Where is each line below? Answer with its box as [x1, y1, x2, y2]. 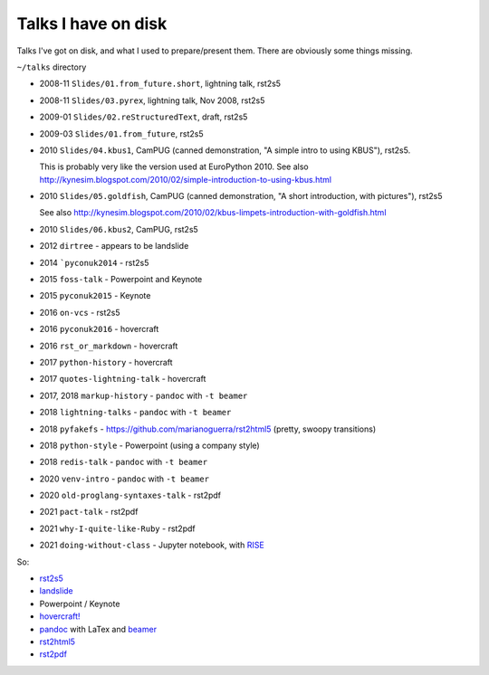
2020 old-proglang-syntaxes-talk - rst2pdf [39, 490, 222, 501]
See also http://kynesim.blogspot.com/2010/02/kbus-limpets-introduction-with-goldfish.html [39, 207, 387, 218]
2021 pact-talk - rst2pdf [39, 507, 139, 518]
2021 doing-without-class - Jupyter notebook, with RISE [39, 539, 264, 551]
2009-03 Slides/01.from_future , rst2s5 [39, 128, 204, 139]
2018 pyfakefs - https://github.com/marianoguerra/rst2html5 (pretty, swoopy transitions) [39, 423, 376, 434]
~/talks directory [16, 62, 87, 72]
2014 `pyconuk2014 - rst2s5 [39, 257, 149, 268]
